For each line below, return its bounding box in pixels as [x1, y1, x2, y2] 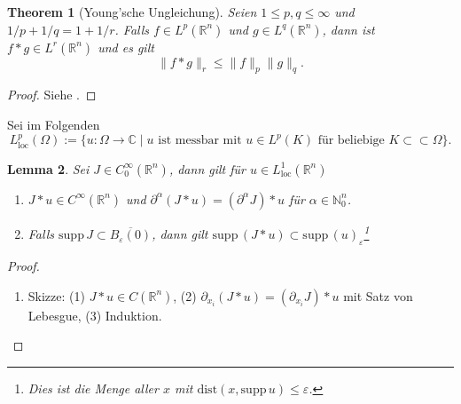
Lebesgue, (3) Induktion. [27, 305, 162, 324]
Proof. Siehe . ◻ [7, 85, 97, 104]
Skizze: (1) [27, 286, 85, 305]
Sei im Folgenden [7, 115, 100, 133]
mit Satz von [343, 286, 413, 305]
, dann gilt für [168, 159, 246, 178]
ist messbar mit [158, 134, 242, 147]
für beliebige [317, 134, 385, 147]
